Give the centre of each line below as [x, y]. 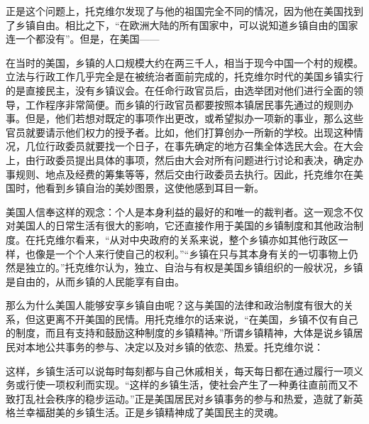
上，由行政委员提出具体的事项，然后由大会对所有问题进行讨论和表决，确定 [180, 159]
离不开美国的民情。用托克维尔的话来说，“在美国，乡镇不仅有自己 [206, 319]
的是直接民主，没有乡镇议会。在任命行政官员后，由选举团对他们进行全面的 [180, 90]
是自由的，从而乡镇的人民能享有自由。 [95, 281]
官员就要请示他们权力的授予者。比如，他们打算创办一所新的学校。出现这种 [180, 132]
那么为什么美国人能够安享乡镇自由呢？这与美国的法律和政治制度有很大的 [175, 305]
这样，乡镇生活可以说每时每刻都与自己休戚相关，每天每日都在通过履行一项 [180, 370]
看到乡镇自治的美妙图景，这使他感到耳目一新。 [154, 188]
